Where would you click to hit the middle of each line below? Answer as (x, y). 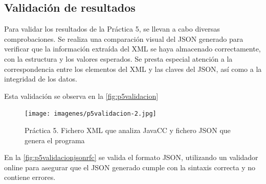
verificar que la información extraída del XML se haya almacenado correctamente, (132, 49)
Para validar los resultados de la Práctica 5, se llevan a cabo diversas (112, 29)
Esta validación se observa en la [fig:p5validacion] (81, 96)
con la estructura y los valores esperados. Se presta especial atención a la (118, 58)
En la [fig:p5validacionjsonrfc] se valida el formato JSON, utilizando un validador (131, 157)
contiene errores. (30, 177)
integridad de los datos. (41, 79)
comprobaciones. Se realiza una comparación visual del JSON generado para (124, 38)
